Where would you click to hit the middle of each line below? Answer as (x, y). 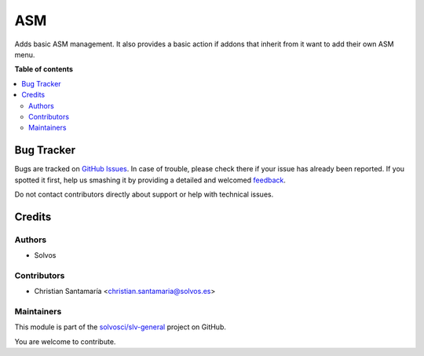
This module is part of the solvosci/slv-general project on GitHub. (121, 327)
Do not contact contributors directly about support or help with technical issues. (144, 194)
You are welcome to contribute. (65, 341)
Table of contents (44, 69)
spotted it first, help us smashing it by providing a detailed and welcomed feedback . (150, 180)
